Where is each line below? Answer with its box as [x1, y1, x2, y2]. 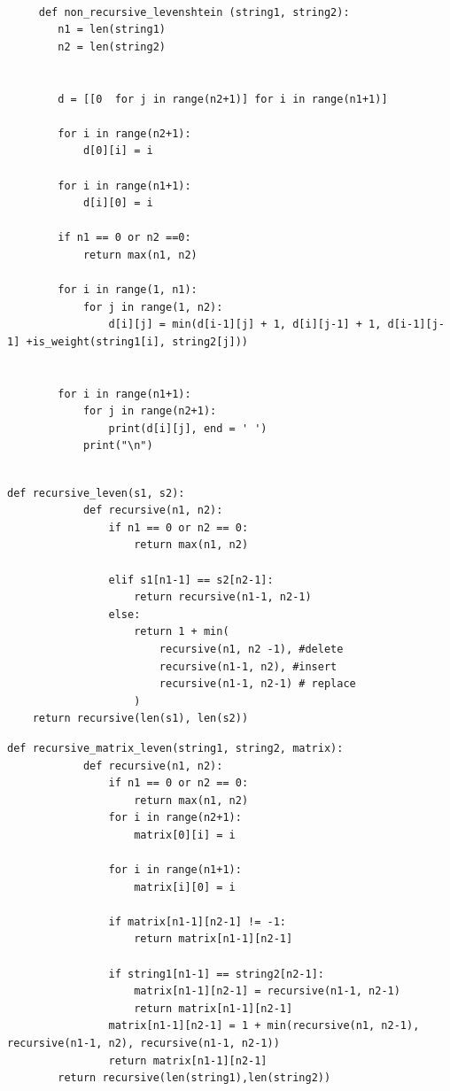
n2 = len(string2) [58, 40, 166, 53]
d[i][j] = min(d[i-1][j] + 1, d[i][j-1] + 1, [108, 318, 382, 331]
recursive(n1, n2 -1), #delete [159, 642, 344, 655]
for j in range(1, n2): [82, 300, 223, 313]
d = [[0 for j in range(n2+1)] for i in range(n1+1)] [58, 92, 388, 105]
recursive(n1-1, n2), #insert [159, 660, 337, 673]
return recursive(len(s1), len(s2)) [32, 712, 249, 725]
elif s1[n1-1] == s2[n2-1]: [108, 573, 274, 586]
